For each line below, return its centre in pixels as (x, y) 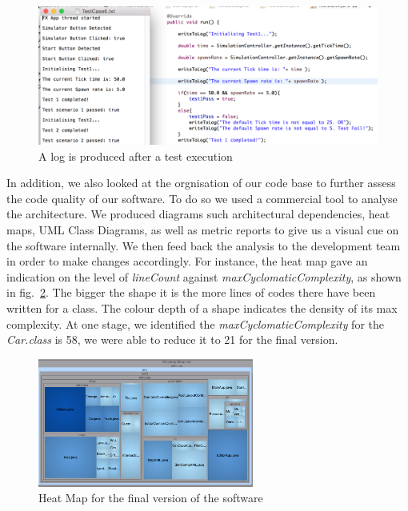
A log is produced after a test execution (136, 156)
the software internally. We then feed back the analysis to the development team (204, 245)
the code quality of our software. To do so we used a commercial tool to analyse (202, 198)
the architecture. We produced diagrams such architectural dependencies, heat (198, 214)
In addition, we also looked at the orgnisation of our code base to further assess (201, 183)
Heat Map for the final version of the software (151, 498)
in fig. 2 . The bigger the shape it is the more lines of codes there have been (191, 292)
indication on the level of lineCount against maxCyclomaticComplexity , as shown (204, 276)
